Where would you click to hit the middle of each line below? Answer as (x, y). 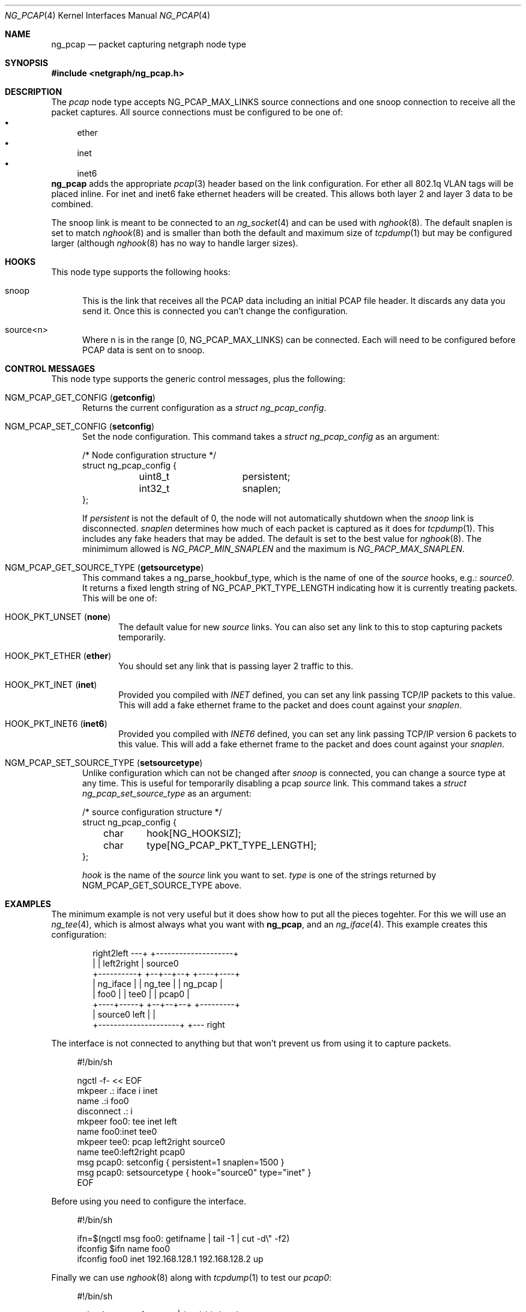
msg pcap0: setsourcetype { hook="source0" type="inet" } (194, 1172)
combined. (72, 204)
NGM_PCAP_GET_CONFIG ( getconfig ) (80, 397)
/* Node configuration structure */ (149, 455)
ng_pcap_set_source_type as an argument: (167, 793)
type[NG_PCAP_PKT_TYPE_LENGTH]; (232, 845)
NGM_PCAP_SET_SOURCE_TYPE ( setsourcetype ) (104, 763)
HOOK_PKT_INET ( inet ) (51, 685)
